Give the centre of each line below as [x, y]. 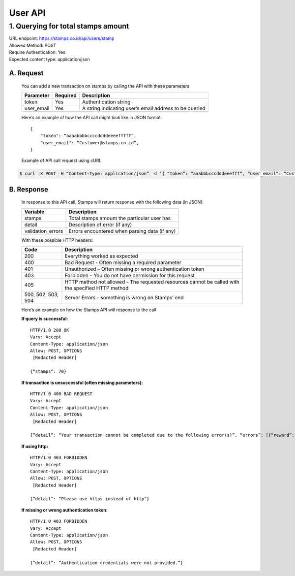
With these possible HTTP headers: [57, 240]
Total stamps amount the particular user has [120, 218]
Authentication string [106, 102]
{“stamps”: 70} [48, 371]
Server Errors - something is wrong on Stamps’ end [124, 298]
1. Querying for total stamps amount [69, 26]
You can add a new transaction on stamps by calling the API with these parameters [105, 86]
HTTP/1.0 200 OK [50, 330]
